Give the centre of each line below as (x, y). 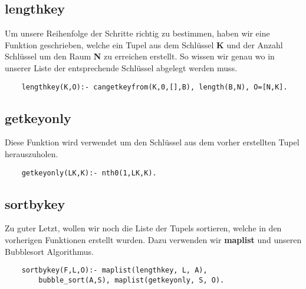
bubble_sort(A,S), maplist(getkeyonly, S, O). (131, 280)
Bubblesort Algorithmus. (49, 251)
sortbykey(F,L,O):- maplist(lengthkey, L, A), (114, 270)
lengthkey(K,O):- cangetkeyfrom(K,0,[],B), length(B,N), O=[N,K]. (154, 87)
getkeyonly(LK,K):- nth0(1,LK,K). (89, 173)
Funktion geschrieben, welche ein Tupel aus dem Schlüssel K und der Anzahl (144, 44)
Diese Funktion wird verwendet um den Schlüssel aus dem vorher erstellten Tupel (152, 142)
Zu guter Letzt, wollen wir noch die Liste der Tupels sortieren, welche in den (143, 228)
